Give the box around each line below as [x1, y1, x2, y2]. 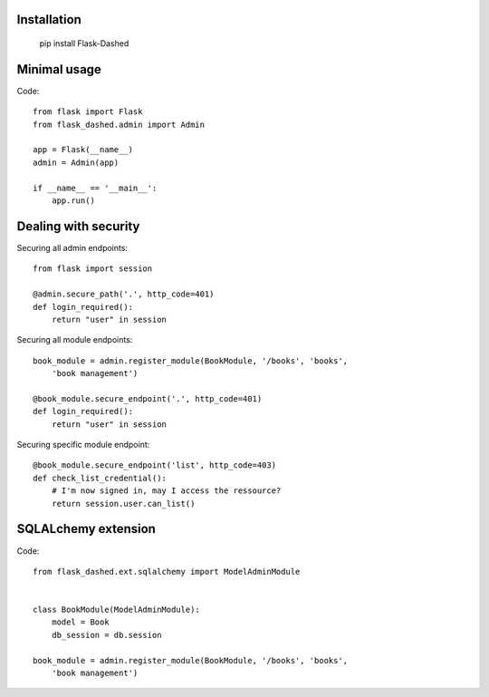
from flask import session [33, 264, 153, 274]
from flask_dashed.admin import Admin [33, 119, 206, 130]
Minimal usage [16, 62, 101, 77]
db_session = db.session [51, 630, 162, 640]
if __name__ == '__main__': [33, 182, 158, 193]
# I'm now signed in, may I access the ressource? [51, 486, 282, 496]
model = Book [51, 617, 110, 627]
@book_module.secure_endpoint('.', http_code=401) [33, 393, 263, 403]
